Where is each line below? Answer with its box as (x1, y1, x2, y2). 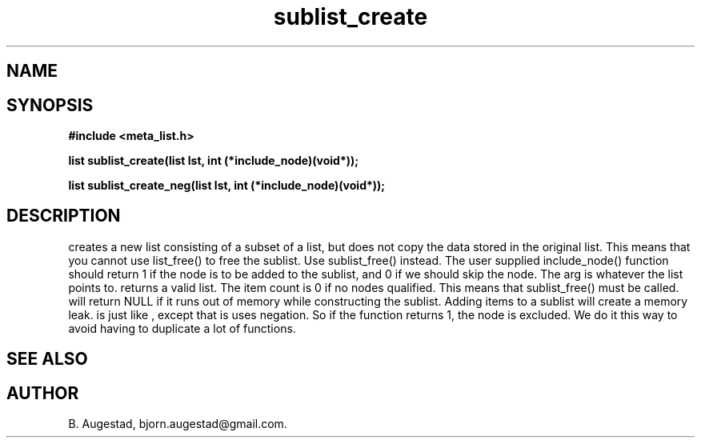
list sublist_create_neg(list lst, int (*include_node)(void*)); (68, 178, 386, 193)
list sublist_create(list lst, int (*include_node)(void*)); (68, 154, 359, 168)
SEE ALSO (6, 349, 88, 370)
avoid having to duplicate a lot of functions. (68, 321, 296, 335)
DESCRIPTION (6, 206, 121, 226)
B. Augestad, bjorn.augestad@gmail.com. (68, 417, 287, 431)
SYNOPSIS (6, 94, 94, 115)
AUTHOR (6, 382, 79, 403)
